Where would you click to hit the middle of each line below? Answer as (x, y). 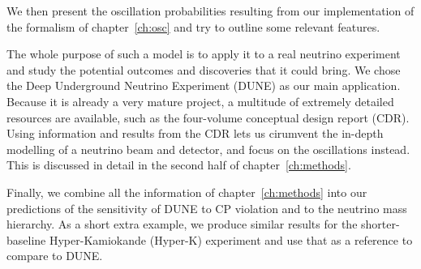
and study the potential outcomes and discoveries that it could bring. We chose (204, 69)
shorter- (380, 224)
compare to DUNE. (55, 256)
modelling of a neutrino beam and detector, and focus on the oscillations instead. (208, 149)
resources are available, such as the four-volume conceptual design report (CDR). (208, 117)
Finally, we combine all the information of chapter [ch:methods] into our (187, 192)
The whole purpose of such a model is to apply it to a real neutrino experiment (204, 54)
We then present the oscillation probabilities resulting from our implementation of (210, 11)
